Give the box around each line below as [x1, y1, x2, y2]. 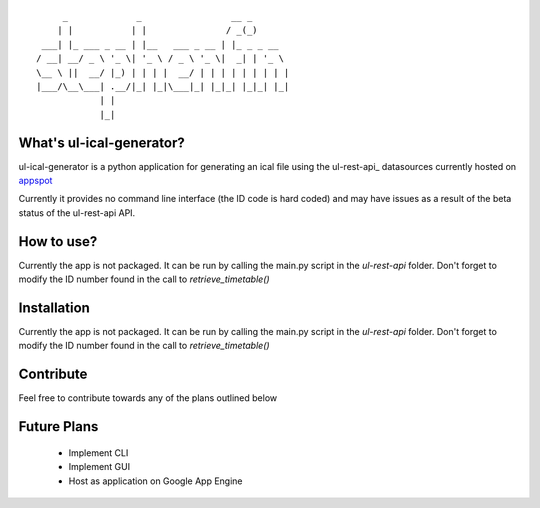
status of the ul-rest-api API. [18, 206, 136, 219]
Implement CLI [68, 446, 129, 459]
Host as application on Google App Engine [68, 475, 244, 487]
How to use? [18, 233, 98, 250]
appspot [18, 175, 53, 187]
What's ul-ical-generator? [18, 134, 185, 151]
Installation [18, 299, 90, 316]
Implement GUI [68, 461, 130, 473]
